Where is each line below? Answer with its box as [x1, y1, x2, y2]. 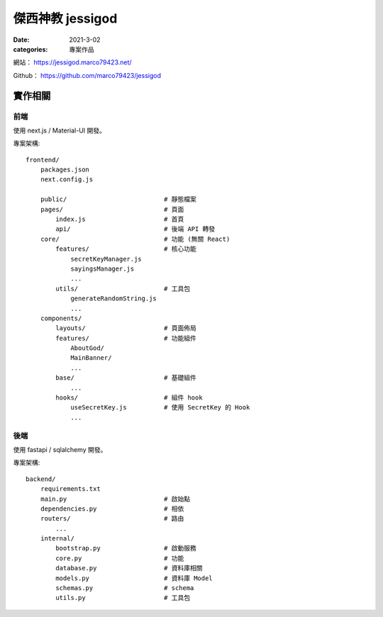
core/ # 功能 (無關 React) [40, 234, 231, 243]
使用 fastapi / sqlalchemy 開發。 [13, 445, 107, 453]
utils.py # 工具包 [55, 594, 191, 602]
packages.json [40, 166, 90, 174]
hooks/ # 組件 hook [55, 394, 203, 402]
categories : [13, 45, 48, 53]
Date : [13, 35, 30, 44]
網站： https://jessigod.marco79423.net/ [13, 58, 132, 67]
